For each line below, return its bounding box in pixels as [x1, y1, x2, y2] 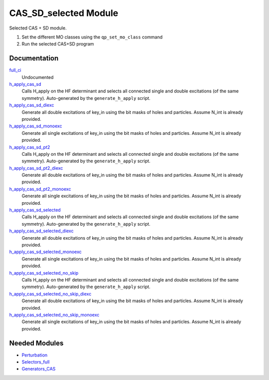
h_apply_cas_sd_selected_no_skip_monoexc [9, 312, 100, 318]
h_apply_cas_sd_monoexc [9, 123, 62, 129]
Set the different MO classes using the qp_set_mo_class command [21, 34, 163, 40]
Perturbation [21, 352, 48, 358]
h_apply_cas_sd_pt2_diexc [9, 165, 63, 171]
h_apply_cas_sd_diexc [9, 102, 54, 108]
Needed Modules [9, 339, 64, 347]
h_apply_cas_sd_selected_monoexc [9, 249, 82, 255]
